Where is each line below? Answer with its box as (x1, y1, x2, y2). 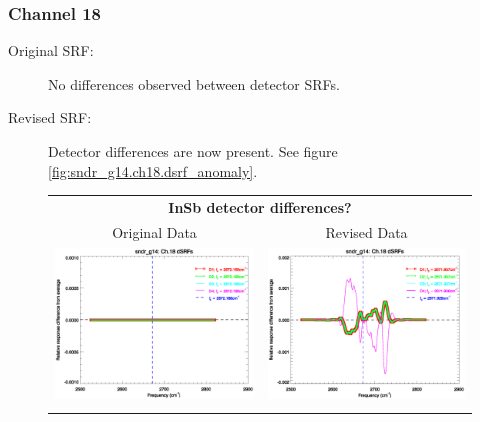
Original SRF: (8, 40, 94, 61)
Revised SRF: (8, 107, 92, 128)
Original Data (112, 221, 197, 242)
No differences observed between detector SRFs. (48, 73, 340, 94)
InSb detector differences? (168, 196, 352, 217)
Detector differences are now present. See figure (48, 141, 338, 161)
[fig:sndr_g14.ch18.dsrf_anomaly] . (48, 160, 258, 181)
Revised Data (325, 221, 408, 242)
